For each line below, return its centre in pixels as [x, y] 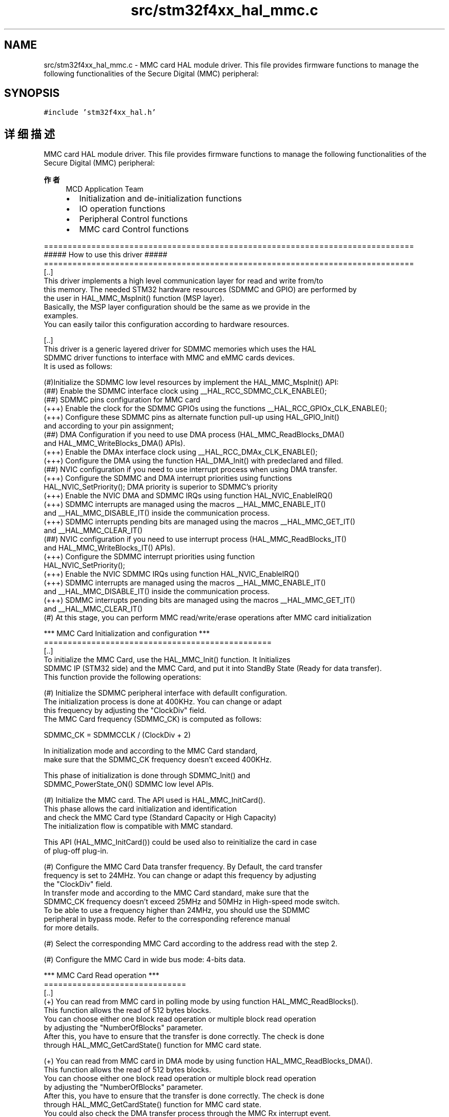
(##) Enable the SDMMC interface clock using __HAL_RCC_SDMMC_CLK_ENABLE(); [185, 391]
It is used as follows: [78, 367]
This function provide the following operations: [123, 677]
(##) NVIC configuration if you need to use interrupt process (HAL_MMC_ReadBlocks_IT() [195, 539]
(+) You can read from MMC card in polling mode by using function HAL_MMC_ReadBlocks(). [201, 1002]
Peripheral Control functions [134, 219]
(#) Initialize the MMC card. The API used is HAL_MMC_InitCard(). [155, 800]
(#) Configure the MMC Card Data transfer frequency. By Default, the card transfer [183, 867]
